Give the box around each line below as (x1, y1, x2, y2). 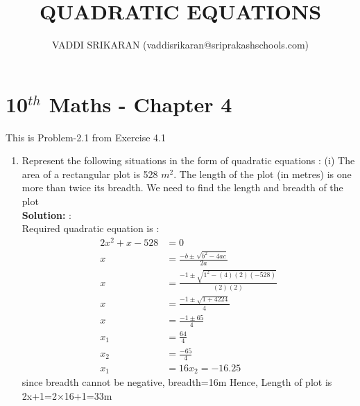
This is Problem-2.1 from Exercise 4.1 (6, 130, 166, 144)
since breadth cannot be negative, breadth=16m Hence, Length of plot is (22, 375, 332, 389)
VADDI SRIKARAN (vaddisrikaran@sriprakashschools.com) (51, 37, 309, 52)
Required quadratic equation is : (22, 221, 160, 236)
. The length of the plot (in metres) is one (173, 166, 352, 181)
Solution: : (22, 207, 71, 222)
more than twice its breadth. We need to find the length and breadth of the (22, 180, 343, 195)
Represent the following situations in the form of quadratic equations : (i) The (22, 153, 355, 168)
